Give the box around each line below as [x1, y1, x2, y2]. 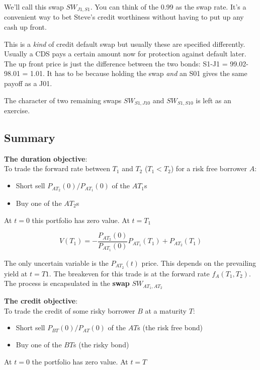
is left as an [196, 95, 231, 105]
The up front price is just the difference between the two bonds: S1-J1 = [4, 58, 228, 68]
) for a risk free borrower [170, 163, 247, 174]
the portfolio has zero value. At [32, 356, 128, 366]
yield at [4, 268, 28, 278]
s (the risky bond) [73, 339, 129, 349]
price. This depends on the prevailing [141, 257, 256, 268]
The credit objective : [4, 295, 78, 306]
